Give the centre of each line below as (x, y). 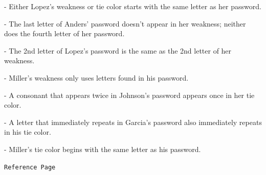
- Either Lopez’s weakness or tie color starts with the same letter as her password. (133, 6)
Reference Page (30, 167)
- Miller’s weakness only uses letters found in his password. (96, 77)
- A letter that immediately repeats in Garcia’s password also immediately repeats (133, 122)
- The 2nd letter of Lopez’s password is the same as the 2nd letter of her (118, 50)
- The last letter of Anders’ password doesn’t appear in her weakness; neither (125, 23)
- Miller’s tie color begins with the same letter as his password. (103, 149)
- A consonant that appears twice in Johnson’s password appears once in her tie (129, 95)
